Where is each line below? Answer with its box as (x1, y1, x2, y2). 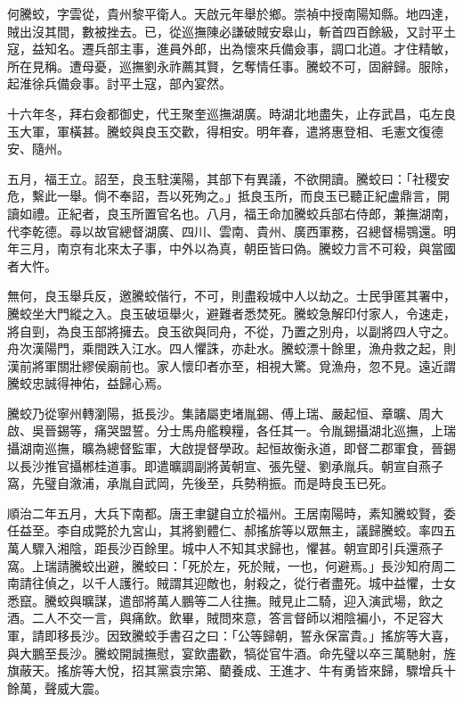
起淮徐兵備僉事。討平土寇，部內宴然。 (7, 74, 231, 93)
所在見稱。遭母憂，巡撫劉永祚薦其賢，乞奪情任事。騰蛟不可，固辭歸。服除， (7, 56, 456, 75)
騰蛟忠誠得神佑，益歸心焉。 (7, 374, 169, 393)
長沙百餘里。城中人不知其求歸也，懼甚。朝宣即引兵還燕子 (106, 539, 443, 558)
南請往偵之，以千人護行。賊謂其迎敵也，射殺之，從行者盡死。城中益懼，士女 (7, 574, 456, 592)
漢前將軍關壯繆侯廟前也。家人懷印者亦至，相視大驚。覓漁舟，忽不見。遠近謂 (7, 356, 456, 375)
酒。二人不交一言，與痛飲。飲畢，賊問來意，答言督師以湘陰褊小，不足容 (7, 608, 431, 627)
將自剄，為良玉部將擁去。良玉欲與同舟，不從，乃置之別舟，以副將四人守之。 (7, 321, 456, 340)
